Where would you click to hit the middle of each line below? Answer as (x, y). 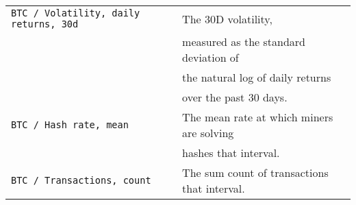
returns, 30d (45, 24)
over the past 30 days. (235, 97)
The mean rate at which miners (258, 117)
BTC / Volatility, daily (76, 13)
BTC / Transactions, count (81, 180)
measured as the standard (244, 41)
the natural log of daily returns (257, 77)
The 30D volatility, (227, 19)
